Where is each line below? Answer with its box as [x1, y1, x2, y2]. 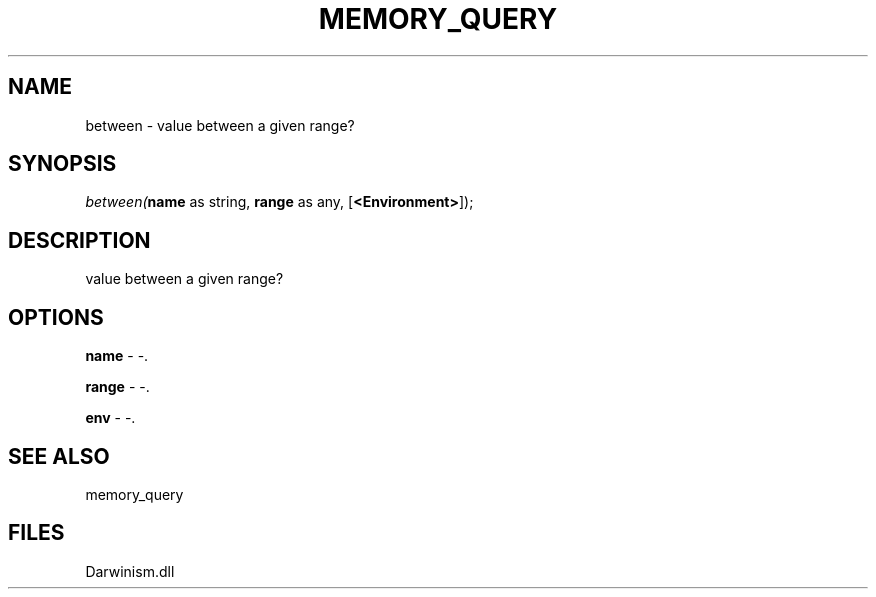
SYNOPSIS [8, 151, 117, 177]
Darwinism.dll [85, 562, 175, 580]
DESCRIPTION [8, 227, 151, 253]
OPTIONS [8, 304, 104, 330]
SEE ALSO [8, 443, 110, 469]
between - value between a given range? [85, 116, 355, 134]
